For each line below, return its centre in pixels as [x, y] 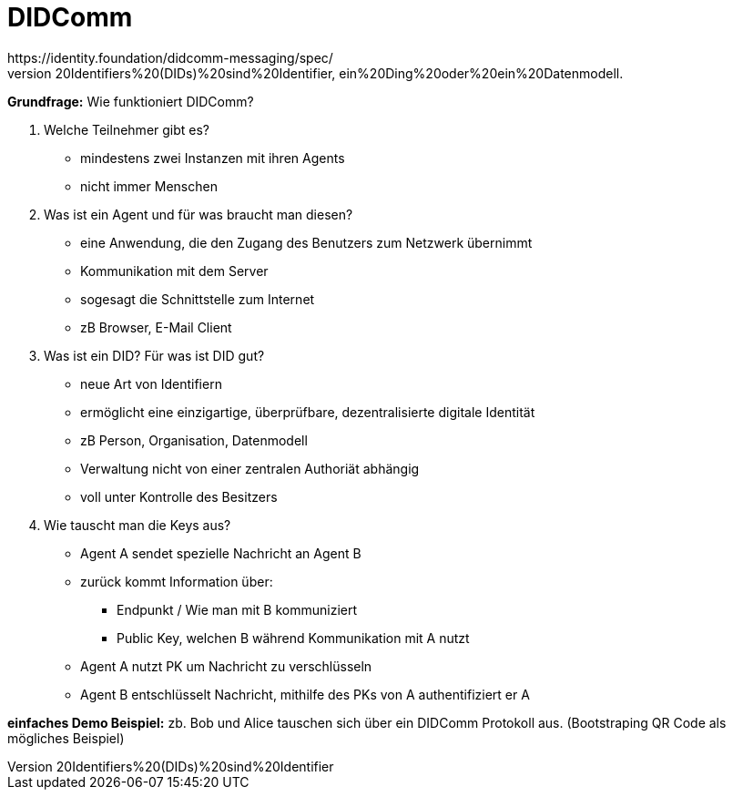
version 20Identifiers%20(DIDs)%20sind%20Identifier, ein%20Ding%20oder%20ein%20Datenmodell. [316, 73]
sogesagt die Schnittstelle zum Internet [198, 299]
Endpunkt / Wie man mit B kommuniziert [237, 609]
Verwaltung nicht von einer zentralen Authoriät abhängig [250, 468]
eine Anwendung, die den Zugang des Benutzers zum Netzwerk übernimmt [306, 242]
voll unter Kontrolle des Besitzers [179, 496]
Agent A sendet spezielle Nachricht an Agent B [221, 553]
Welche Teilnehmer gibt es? [127, 129]
